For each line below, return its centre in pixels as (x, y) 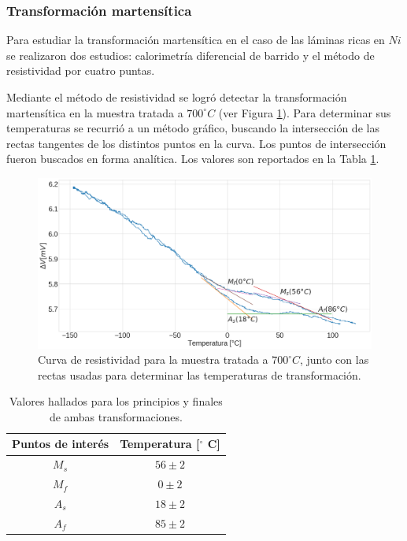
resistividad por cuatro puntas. (81, 70)
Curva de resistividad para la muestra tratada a (153, 359)
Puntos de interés (61, 444)
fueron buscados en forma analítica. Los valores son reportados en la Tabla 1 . (193, 159)
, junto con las (335, 359)
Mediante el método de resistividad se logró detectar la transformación (177, 97)
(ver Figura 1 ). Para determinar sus (305, 112)
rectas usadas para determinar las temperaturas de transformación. (200, 374)
